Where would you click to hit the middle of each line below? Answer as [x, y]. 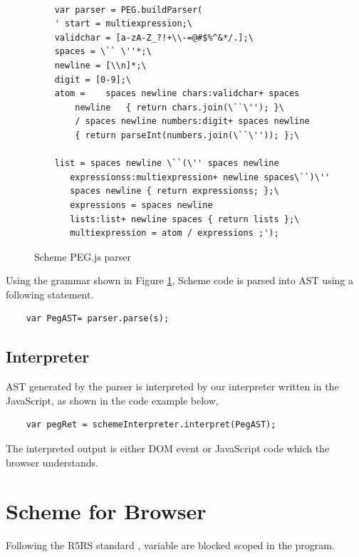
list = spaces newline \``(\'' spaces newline [167, 163]
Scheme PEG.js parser [83, 256]
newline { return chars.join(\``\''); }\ [179, 107]
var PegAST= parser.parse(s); [98, 319]
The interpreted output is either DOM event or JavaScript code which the [168, 448]
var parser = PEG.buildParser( [129, 10]
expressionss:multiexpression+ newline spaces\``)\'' [200, 177]
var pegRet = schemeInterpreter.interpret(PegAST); [151, 425]
